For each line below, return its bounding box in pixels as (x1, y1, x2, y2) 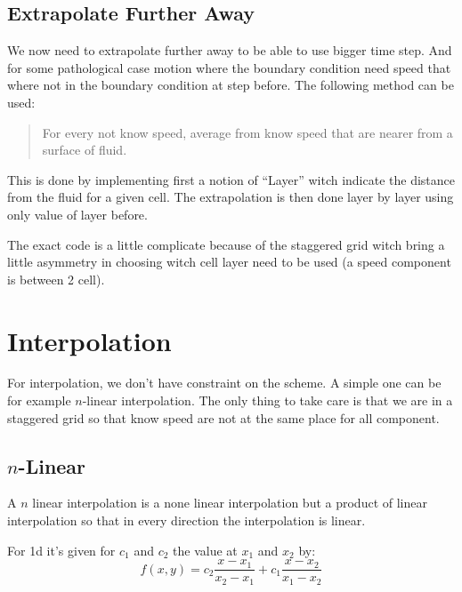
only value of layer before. (7, 204, 148, 223)
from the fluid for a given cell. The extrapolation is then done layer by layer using (7, 188, 454, 206)
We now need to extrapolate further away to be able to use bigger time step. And (7, 41, 452, 60)
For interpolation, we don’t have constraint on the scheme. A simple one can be (7, 373, 442, 392)
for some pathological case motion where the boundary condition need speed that (7, 58, 451, 76)
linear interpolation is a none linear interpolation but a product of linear (32, 493, 427, 512)
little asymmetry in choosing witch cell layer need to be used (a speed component (7, 252, 451, 271)
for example (7, 391, 71, 410)
